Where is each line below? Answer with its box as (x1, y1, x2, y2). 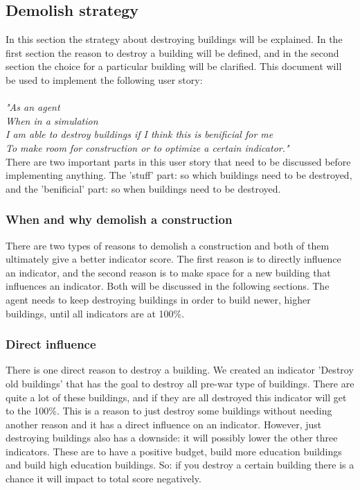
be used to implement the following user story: (6, 72, 203, 87)
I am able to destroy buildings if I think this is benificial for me (6, 127, 273, 141)
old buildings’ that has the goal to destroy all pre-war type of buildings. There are (6, 376, 354, 390)
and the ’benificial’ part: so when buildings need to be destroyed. (6, 181, 281, 195)
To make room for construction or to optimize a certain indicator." (6, 140, 289, 155)
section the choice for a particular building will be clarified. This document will (6, 59, 342, 73)
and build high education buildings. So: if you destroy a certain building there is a (6, 457, 354, 472)
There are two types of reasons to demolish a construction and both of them (6, 238, 330, 252)
